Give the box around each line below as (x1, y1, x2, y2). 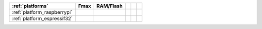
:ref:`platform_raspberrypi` (12, 9, 73, 15)
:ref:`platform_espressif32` (12, 15, 73, 21)
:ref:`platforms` (12, 3, 49, 9)
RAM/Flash (96, 3, 123, 9)
